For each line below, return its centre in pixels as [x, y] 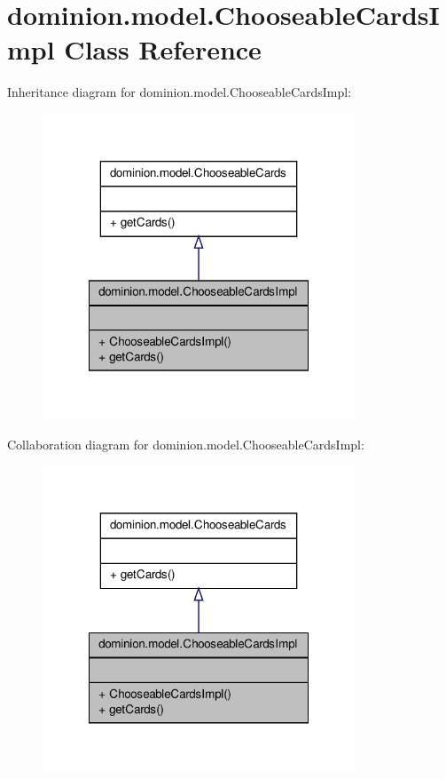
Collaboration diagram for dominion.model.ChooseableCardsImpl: [186, 444]
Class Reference [163, 49]
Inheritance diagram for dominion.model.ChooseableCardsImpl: [180, 92]
